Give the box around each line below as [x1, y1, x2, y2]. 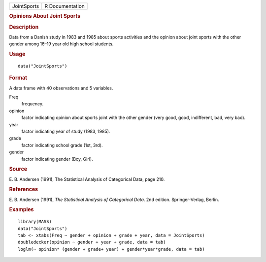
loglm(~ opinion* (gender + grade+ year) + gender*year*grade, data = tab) [18, 246, 205, 252]
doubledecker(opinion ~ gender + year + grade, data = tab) [18, 239, 166, 245]
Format [9, 74, 27, 81]
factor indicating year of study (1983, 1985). [21, 128, 110, 134]
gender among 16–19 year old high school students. [9, 41, 114, 47]
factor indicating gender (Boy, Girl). [21, 156, 93, 162]
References [9, 186, 38, 193]
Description [9, 24, 39, 30]
